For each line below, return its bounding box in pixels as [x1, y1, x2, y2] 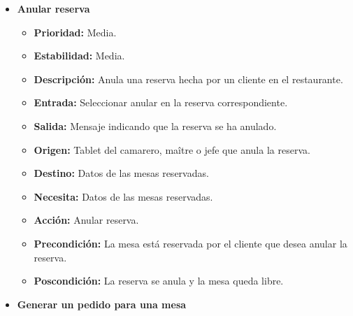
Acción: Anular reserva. [34, 213, 139, 227]
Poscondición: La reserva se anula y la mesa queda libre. [34, 273, 284, 288]
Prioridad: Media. [34, 24, 117, 39]
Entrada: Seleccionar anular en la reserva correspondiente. [34, 95, 288, 110]
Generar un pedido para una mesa [17, 296, 187, 311]
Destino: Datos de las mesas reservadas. [34, 166, 209, 180]
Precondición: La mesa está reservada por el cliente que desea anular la [34, 236, 347, 250]
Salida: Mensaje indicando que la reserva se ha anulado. [34, 118, 277, 133]
